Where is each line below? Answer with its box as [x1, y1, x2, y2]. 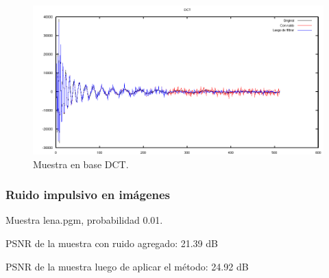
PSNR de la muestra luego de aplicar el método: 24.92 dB [5, 259, 249, 273]
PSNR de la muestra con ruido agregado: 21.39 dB [5, 235, 218, 250]
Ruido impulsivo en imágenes [5, 186, 171, 203]
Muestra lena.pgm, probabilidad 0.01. [5, 213, 163, 227]
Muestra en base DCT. [33, 157, 129, 171]
